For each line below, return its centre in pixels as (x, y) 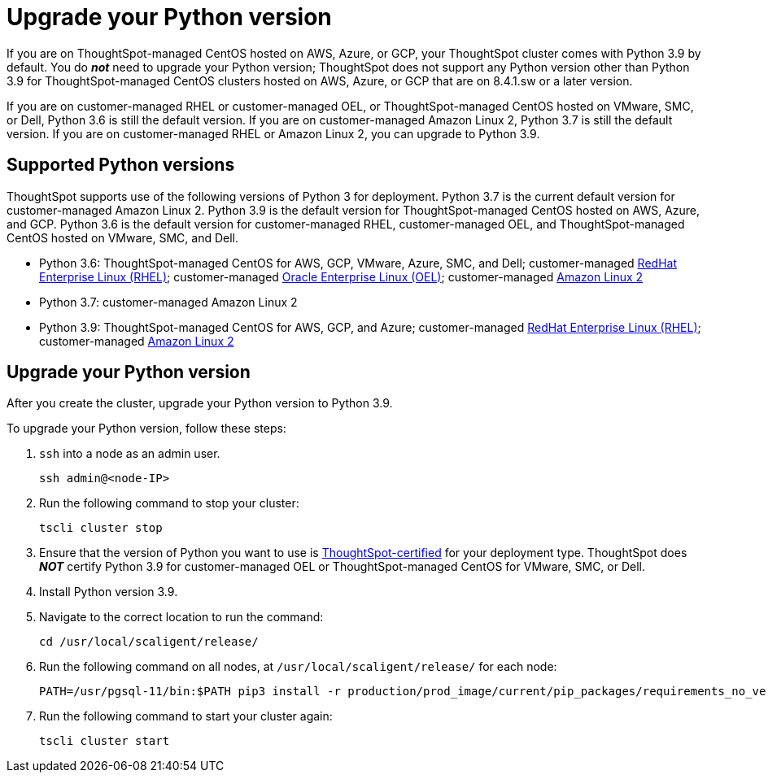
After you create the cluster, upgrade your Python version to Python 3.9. (200, 403)
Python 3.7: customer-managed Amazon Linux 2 (168, 302)
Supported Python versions (121, 165)
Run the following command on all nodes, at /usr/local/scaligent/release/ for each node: (298, 667)
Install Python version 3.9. (109, 592)
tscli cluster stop (101, 528)
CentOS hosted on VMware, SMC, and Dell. (122, 237)
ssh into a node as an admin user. (130, 454)
